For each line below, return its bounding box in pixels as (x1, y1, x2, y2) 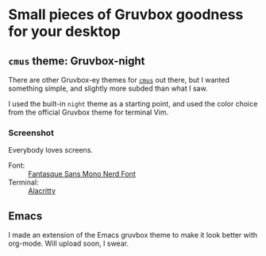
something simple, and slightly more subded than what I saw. (8, 83, 208, 93)
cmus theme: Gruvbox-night (8, 54, 145, 68)
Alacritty (28, 186, 56, 196)
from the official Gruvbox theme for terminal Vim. (8, 107, 169, 117)
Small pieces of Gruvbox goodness (8, 6, 244, 24)
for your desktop (8, 22, 121, 41)
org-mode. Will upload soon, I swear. (8, 239, 129, 248)
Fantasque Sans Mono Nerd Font (28, 169, 137, 179)
